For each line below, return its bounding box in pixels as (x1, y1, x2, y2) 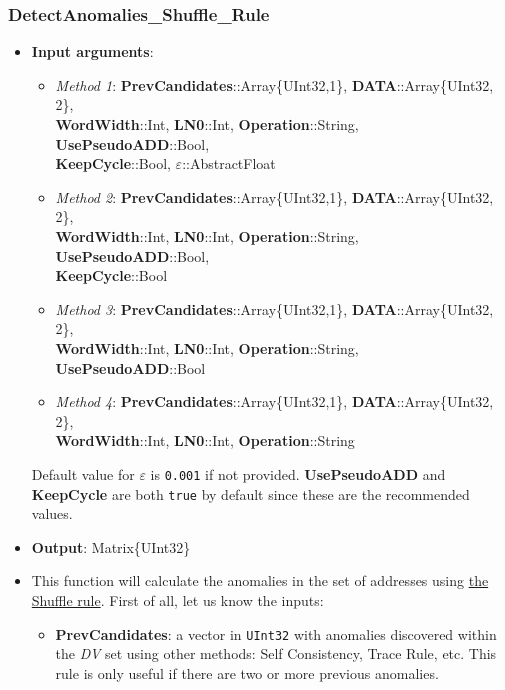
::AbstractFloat (182, 153, 276, 174)
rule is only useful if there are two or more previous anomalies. (55, 662, 439, 683)
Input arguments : (31, 41, 154, 62)
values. (31, 503, 73, 524)
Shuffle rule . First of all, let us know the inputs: (31, 590, 324, 610)
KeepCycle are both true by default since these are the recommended (31, 483, 470, 504)
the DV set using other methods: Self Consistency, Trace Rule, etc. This (55, 643, 497, 664)
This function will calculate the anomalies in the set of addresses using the (31, 570, 489, 591)
